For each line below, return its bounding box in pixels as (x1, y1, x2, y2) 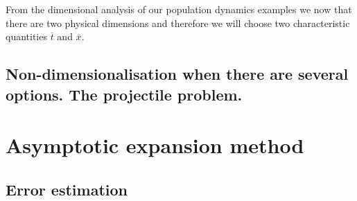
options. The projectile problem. (6, 83, 243, 105)
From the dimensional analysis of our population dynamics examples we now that (6, 2, 352, 16)
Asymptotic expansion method (6, 131, 304, 159)
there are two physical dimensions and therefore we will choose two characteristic (6, 15, 350, 30)
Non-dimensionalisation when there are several (6, 63, 349, 85)
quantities (6, 29, 47, 44)
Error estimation (6, 178, 128, 200)
